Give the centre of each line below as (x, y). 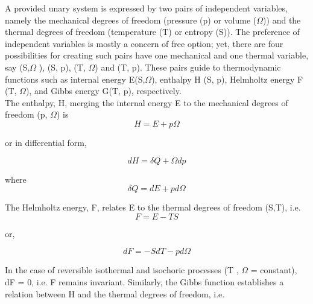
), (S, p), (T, (62, 67)
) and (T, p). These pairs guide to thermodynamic (188, 67)
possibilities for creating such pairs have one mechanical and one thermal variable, (157, 55)
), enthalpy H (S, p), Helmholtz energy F (227, 79)
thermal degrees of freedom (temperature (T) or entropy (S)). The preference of (152, 32)
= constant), (274, 270)
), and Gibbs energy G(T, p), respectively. (103, 91)
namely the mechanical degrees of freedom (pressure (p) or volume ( (131, 20)
